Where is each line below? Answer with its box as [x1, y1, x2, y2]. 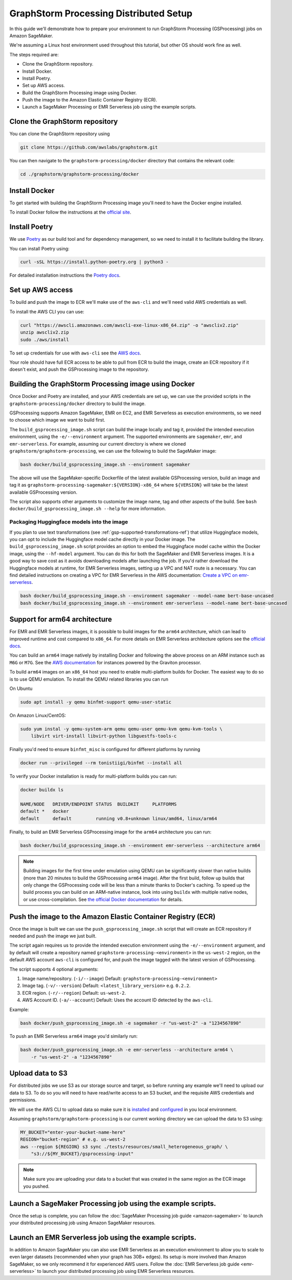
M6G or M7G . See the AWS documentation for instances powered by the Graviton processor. [9, 659, 201, 665]
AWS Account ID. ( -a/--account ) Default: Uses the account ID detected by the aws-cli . [22, 997, 213, 1003]
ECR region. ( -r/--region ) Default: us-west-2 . [22, 990, 126, 996]
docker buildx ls [20, 787, 64, 793]
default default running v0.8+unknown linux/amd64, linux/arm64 [20, 815, 217, 822]
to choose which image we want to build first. [9, 417, 106, 423]
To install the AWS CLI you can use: [9, 308, 84, 314]
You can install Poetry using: [9, 245, 70, 251]
